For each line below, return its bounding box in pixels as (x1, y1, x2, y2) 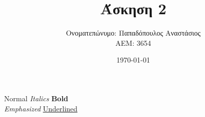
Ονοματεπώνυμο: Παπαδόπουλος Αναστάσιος (66, 27, 201, 38)
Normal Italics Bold (4, 93, 69, 103)
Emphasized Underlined (4, 103, 78, 113)
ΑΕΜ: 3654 (115, 37, 151, 48)
